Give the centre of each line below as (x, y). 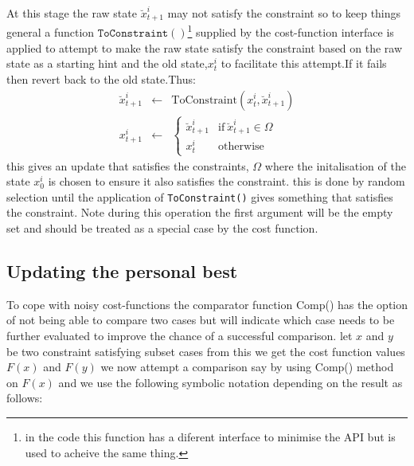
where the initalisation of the (335, 165)
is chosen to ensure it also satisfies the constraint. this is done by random (227, 181)
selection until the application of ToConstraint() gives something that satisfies (200, 196)
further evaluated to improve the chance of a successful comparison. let (180, 335)
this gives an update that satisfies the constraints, (128, 165)
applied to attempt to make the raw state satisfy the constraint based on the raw (205, 47)
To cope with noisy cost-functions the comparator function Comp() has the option (207, 304)
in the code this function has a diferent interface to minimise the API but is (210, 436)
